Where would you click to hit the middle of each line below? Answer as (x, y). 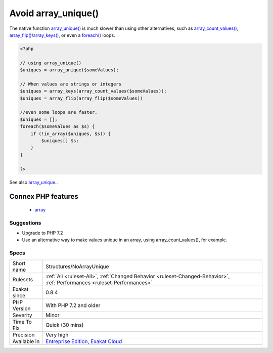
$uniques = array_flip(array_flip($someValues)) (81, 98)
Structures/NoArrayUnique (77, 267)
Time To (22, 322)
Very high (57, 335)
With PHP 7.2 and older (73, 305)
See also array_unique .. (34, 182)
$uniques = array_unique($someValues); (69, 70)
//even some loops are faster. (59, 112)
